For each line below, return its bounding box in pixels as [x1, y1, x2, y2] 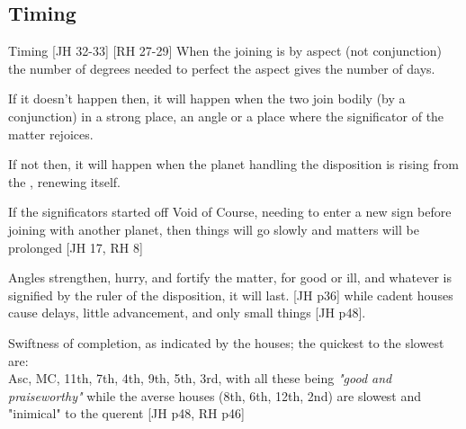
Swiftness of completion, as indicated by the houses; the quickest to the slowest [8, 333, 444, 352]
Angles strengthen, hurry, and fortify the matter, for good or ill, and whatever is [8, 268, 452, 287]
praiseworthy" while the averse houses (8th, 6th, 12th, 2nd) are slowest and [8, 386, 422, 405]
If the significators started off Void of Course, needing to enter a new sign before [8, 202, 452, 221]
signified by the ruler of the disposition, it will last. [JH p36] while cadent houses [8, 285, 453, 304]
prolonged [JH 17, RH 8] [8, 237, 143, 256]
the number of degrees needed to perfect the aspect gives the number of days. [8, 58, 435, 77]
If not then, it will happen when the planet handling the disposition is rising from [8, 155, 459, 174]
